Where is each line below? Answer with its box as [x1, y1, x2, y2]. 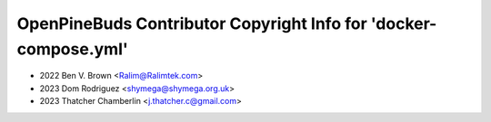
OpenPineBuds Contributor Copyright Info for [16, 14, 367, 33]
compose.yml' [16, 39, 129, 59]
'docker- [370, 14, 437, 33]
